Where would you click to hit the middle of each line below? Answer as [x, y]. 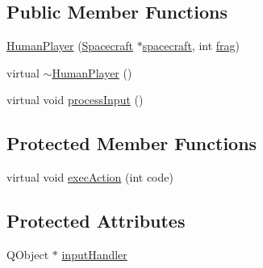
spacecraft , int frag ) [191, 46]
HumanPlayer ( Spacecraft [70, 46]
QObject [28, 254]
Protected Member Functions [132, 143]
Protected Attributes [96, 221]
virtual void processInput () [75, 100]
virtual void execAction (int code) [90, 177]
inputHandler [94, 254]
